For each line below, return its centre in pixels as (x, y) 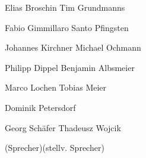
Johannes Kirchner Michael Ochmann (73, 47)
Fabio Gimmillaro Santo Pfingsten (67, 27)
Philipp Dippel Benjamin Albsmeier (70, 67)
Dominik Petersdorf (40, 107)
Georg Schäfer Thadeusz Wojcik (63, 127)
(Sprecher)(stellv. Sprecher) (55, 148)
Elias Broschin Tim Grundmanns (65, 7)
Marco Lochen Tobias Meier (56, 87)
